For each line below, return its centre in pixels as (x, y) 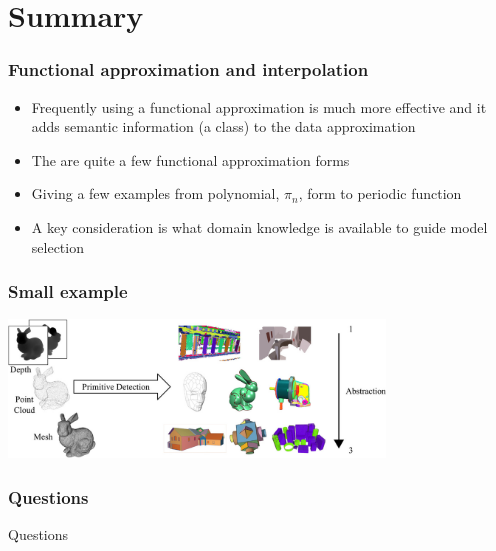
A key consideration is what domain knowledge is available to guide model (259, 226)
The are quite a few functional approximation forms (190, 159)
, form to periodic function (380, 193)
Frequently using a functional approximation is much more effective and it (259, 106)
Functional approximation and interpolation (188, 69)
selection (57, 246)
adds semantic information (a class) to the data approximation (223, 126)
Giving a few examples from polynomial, (155, 193)
